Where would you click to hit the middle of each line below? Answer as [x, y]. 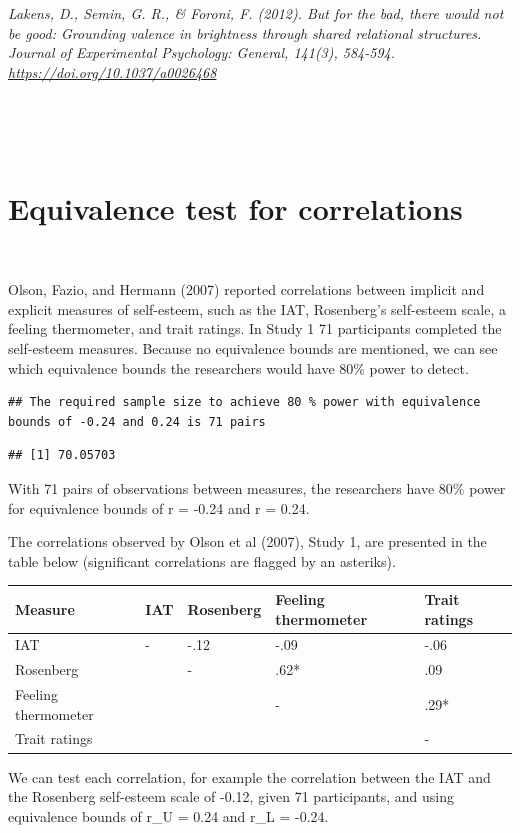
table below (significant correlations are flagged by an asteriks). [202, 560]
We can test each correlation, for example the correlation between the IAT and [249, 776]
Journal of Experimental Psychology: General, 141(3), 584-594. [202, 52]
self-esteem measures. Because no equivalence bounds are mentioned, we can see [253, 348]
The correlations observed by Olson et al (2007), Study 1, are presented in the [247, 541]
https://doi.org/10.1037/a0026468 [112, 71]
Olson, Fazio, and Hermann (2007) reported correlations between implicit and [246, 289]
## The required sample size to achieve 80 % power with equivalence [244, 402]
